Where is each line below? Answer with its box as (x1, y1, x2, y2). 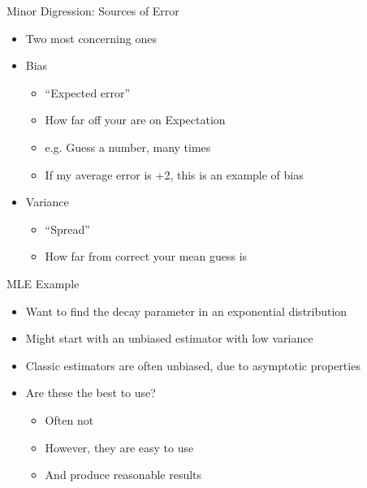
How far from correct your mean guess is (45, 248, 248, 265)
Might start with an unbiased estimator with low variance (25, 330, 313, 347)
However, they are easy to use (45, 438, 194, 456)
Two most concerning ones (25, 29, 157, 46)
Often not (45, 411, 94, 428)
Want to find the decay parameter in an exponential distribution (25, 302, 348, 319)
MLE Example (6, 274, 80, 292)
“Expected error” (45, 84, 131, 101)
